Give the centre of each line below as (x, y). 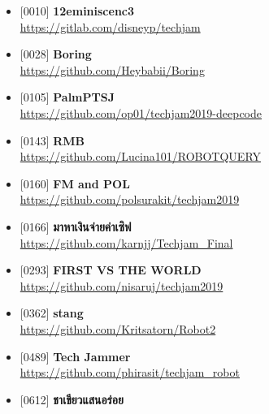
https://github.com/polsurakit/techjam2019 (130, 199)
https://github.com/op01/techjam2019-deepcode (141, 112)
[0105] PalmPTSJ (67, 97)
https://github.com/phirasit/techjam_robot (130, 372)
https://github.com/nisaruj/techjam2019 (121, 285)
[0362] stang (52, 313)
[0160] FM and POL (75, 183)
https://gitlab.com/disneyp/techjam (110, 26)
